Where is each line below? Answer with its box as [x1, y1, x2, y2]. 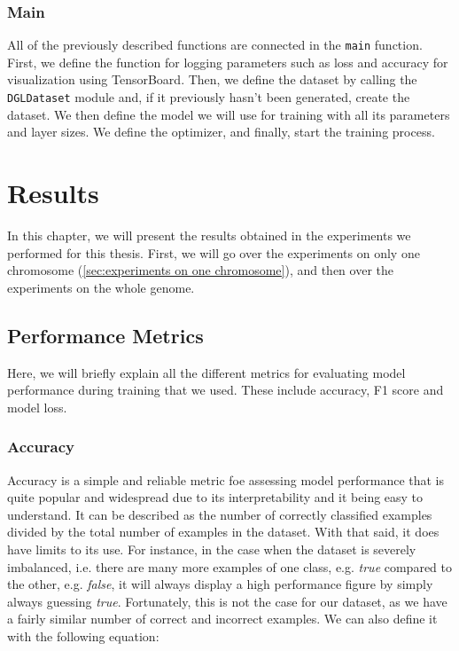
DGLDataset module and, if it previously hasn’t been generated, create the [7, 88, 410, 106]
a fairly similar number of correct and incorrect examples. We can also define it [7, 609, 438, 628]
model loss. [7, 397, 67, 416]
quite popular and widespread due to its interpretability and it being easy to [7, 488, 424, 506]
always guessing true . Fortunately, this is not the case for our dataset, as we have [7, 592, 447, 610]
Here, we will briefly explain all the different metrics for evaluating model [7, 363, 406, 381]
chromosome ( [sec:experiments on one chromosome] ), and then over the [7, 261, 393, 279]
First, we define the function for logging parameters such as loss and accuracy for [7, 52, 448, 71]
